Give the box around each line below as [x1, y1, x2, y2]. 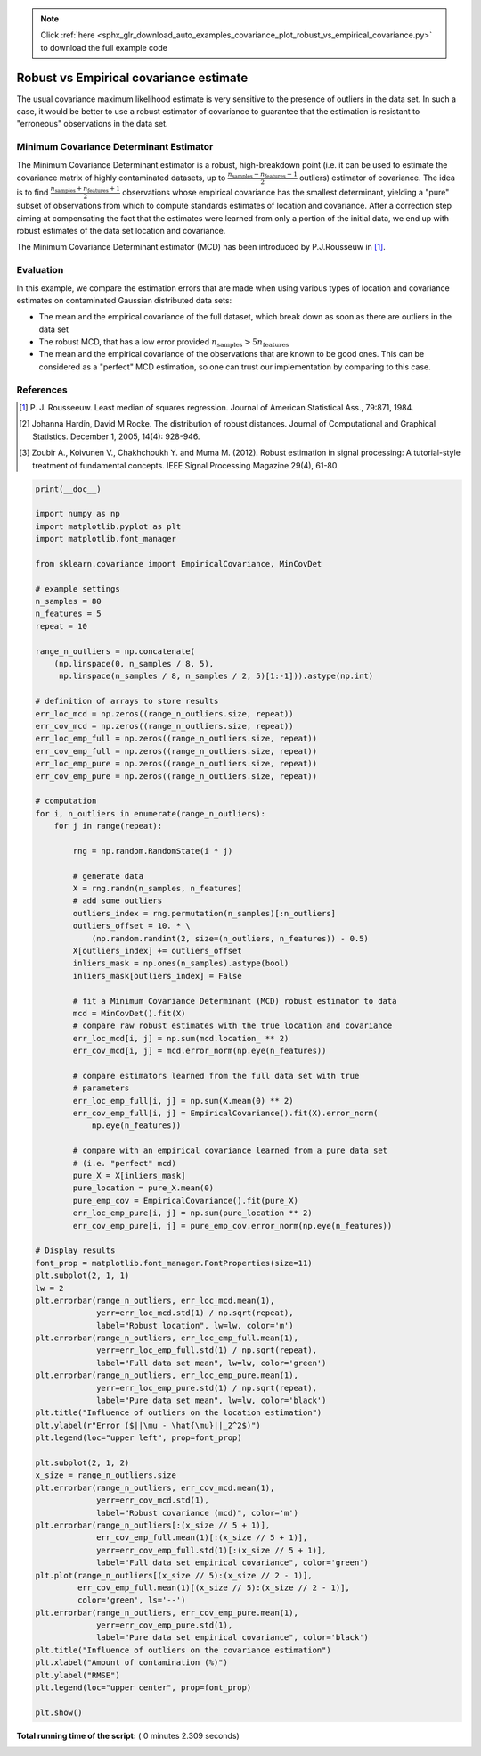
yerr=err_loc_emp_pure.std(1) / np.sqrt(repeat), [96, 1383, 318, 1393]
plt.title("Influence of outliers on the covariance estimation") [35, 1644, 331, 1655]
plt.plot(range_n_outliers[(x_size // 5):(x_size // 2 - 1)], [35, 1570, 313, 1580]
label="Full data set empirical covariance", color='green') [96, 1558, 370, 1568]
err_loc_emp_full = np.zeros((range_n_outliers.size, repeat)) [35, 733, 318, 744]
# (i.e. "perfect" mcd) [72, 1158, 177, 1168]
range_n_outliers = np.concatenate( [35, 646, 196, 656]
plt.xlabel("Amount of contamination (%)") [35, 1658, 229, 1668]
